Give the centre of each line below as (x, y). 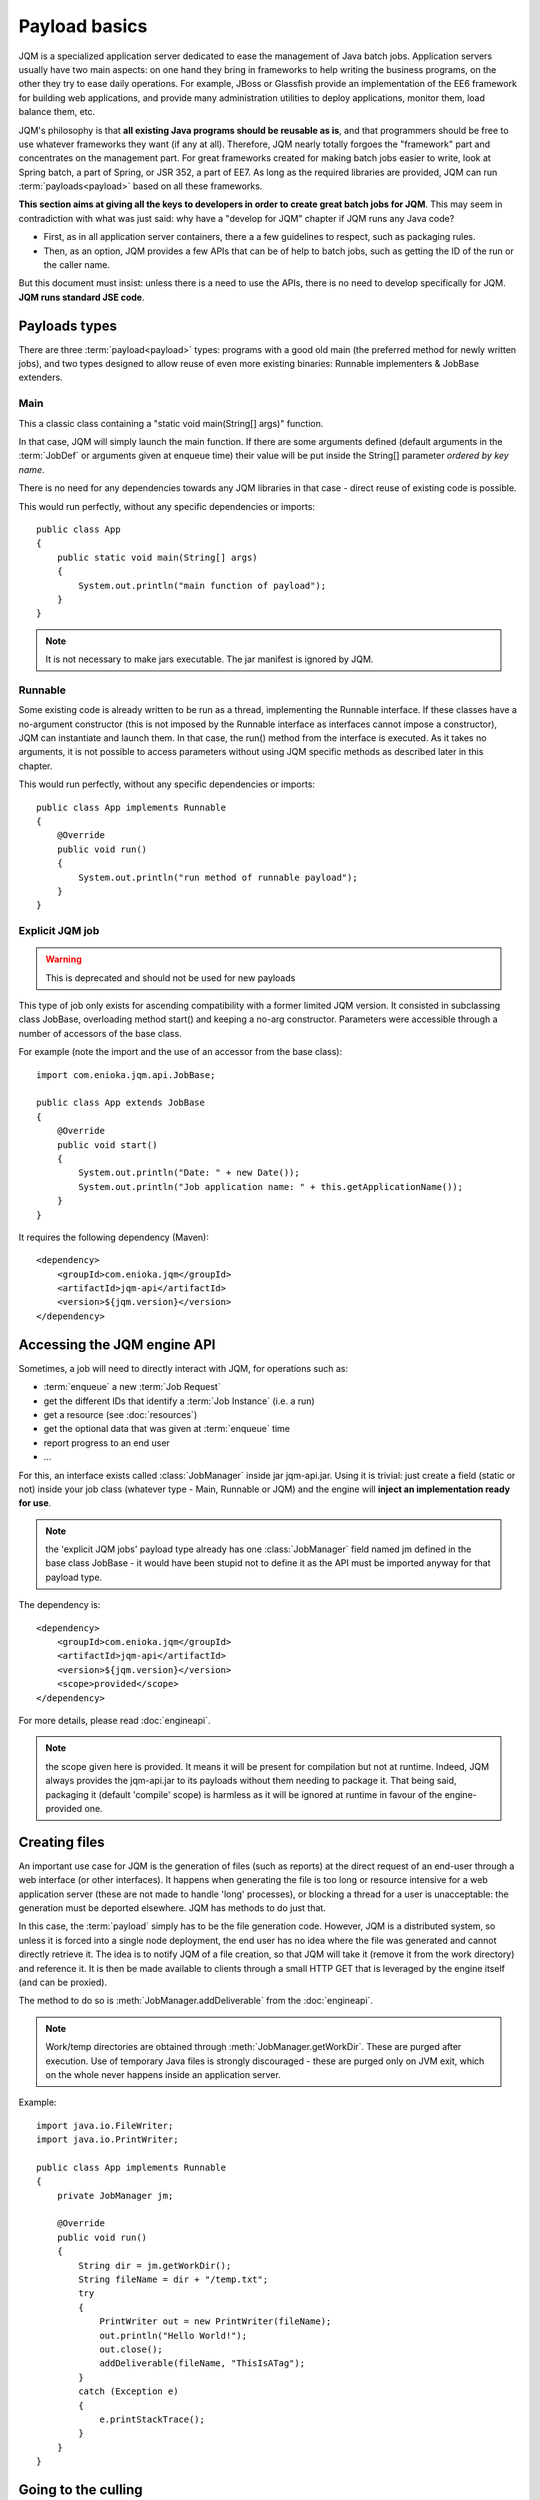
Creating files (61, 1841)
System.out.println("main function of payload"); (202, 585)
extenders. (41, 377)
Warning (63, 959)
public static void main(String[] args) (157, 557)
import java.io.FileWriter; (105, 2125)
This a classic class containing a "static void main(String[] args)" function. (171, 423)
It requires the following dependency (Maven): (113, 1237)
